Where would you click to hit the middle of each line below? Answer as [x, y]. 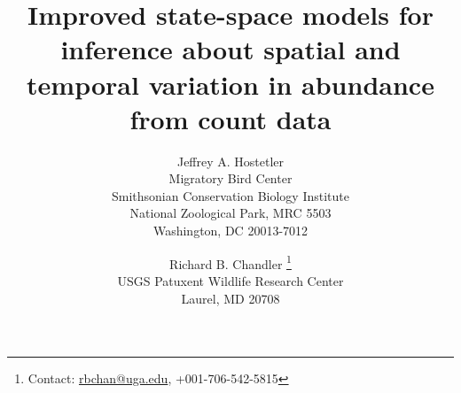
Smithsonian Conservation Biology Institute [230, 195]
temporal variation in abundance [230, 84]
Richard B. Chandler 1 [230, 262]
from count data [230, 118]
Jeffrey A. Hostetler [230, 161]
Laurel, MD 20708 [230, 298]
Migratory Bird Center [230, 178]
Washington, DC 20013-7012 [230, 231]
